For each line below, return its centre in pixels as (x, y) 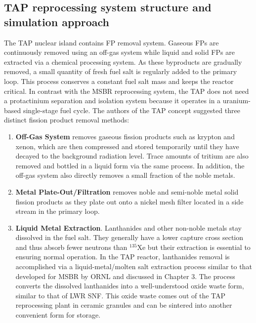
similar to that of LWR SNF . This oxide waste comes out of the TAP (121, 295)
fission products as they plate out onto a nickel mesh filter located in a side (129, 201)
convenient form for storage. (58, 315)
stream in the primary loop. (58, 211)
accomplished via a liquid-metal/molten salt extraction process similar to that (134, 266)
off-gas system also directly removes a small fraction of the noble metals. (125, 175)
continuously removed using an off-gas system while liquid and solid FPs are (119, 52)
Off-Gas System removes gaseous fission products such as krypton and (125, 136)
